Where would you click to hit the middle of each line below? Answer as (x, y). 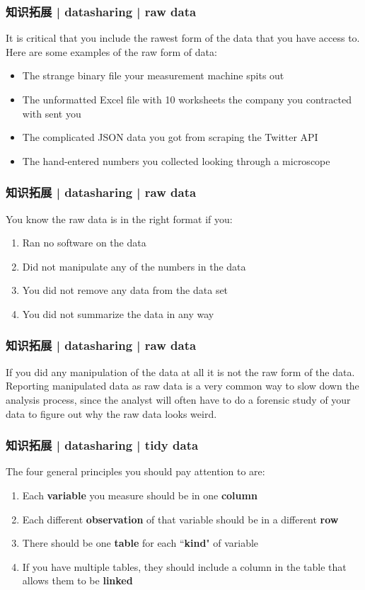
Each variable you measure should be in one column (140, 495)
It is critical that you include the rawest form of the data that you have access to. (183, 38)
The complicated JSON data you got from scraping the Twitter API (170, 137)
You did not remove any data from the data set (125, 290)
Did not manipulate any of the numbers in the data (134, 266)
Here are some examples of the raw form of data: (111, 51)
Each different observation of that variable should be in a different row (180, 519)
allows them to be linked (77, 580)
